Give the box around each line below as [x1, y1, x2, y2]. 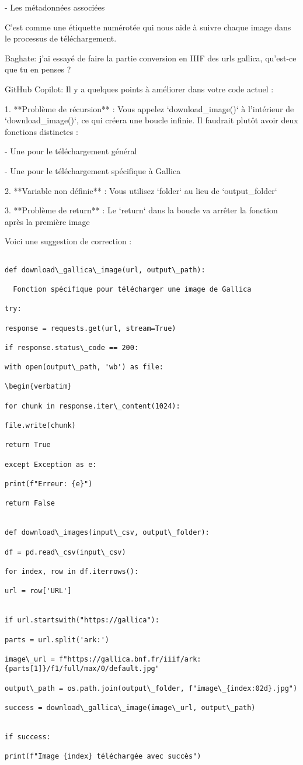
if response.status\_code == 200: [5, 343, 139, 352]
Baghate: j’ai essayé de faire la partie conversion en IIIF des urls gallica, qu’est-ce [5, 51, 297, 64]
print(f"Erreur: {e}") [5, 480, 93, 488]
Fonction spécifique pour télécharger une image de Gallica [13, 285, 252, 293]
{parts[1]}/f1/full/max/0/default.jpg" [5, 664, 159, 673]
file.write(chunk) [5, 421, 76, 430]
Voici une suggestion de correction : [5, 235, 132, 247]
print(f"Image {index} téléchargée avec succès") [5, 752, 201, 761]
